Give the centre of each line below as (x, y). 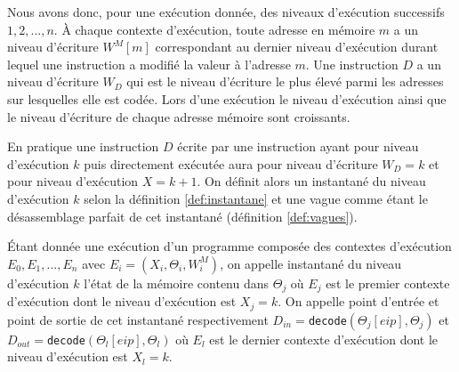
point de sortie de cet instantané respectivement (138, 319)
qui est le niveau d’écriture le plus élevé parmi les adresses (285, 81)
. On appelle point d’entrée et (358, 301)
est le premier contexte (388, 283)
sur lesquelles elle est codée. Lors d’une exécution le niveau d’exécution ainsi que (227, 98)
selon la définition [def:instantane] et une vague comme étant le (256, 198)
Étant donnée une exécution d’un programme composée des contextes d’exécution (229, 246)
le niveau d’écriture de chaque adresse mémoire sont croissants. (179, 116)
